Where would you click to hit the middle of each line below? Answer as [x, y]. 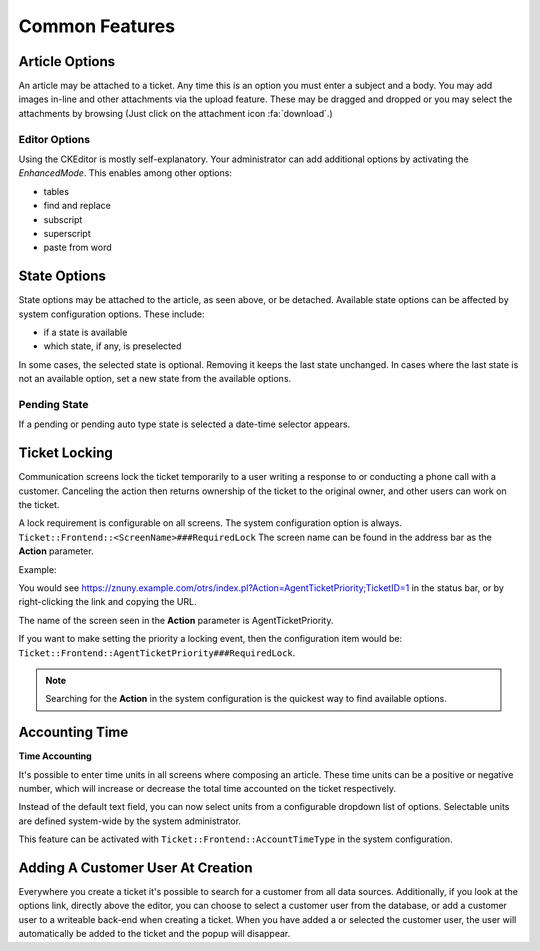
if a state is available [85, 332]
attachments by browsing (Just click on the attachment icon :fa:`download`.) [176, 113]
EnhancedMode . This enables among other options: [125, 173]
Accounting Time [73, 732]
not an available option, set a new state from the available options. [155, 379]
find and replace [77, 206]
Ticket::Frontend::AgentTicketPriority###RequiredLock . [157, 652]
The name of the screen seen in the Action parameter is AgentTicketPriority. [176, 620]
